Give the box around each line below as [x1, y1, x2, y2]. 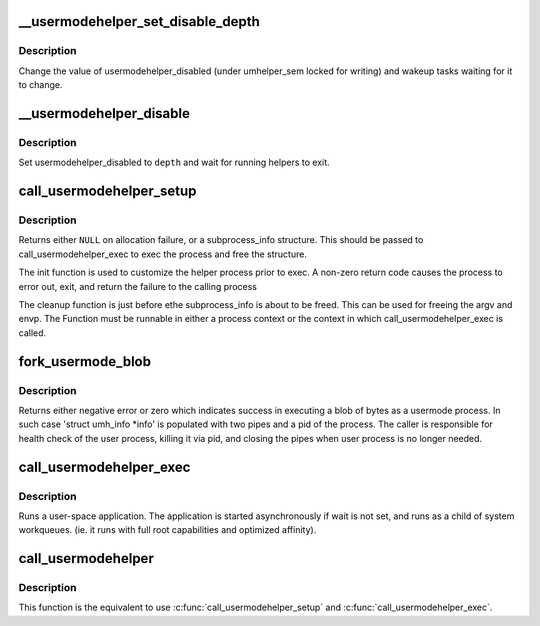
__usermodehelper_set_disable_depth [18, 13, 260, 30]
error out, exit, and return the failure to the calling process [18, 280, 257, 292]
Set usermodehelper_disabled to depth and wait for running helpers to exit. [18, 156, 330, 169]
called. [18, 326, 47, 339]
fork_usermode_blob [18, 353, 152, 370]
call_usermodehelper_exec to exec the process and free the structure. [18, 248, 307, 260]
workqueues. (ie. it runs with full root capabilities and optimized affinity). [18, 524, 317, 536]
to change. [18, 79, 63, 91]
